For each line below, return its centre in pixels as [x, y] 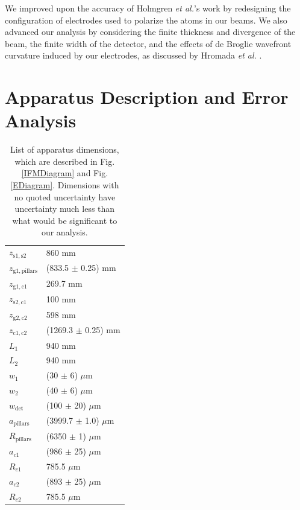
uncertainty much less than [65, 209]
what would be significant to [65, 220]
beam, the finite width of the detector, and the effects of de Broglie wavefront [148, 43]
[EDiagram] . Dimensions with [65, 185]
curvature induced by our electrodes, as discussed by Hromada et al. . [133, 55]
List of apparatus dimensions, [65, 149]
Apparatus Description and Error [147, 97]
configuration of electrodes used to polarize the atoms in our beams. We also [146, 20]
